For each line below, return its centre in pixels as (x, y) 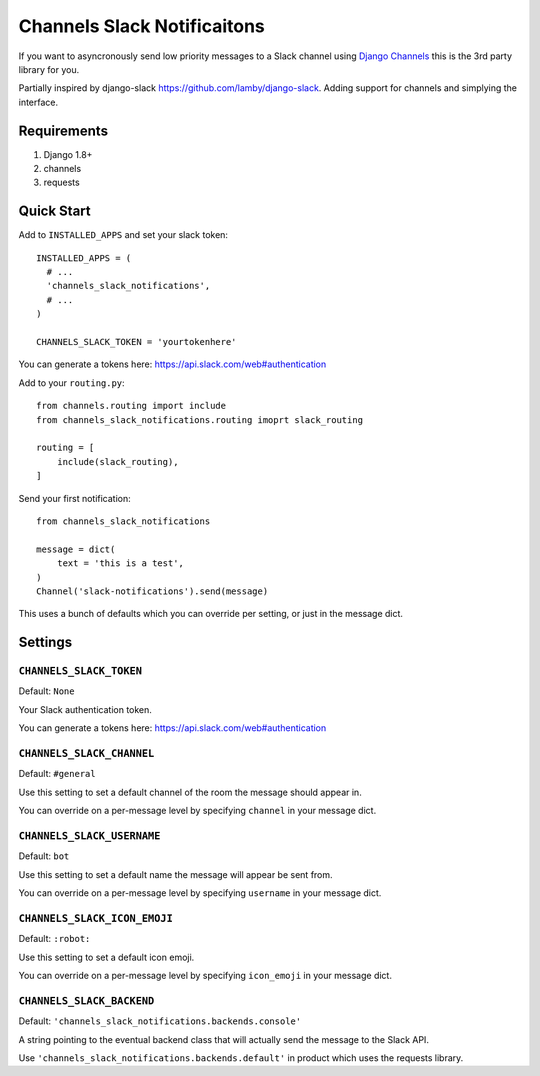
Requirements (63, 130)
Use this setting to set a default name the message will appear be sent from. (176, 874)
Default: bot (44, 856)
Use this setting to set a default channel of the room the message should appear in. (190, 792)
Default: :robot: (54, 939)
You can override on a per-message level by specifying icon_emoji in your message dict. (205, 975)
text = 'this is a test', (120, 563)
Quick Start (54, 211)
